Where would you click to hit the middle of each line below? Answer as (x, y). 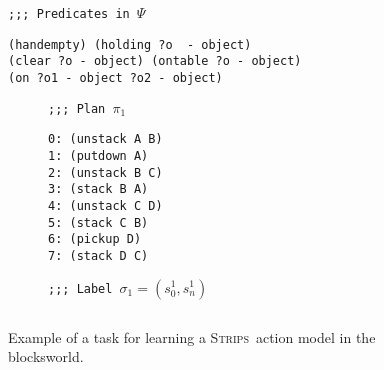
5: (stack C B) (98, 222)
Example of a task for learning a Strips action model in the (192, 336)
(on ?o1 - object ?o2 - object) (115, 77)
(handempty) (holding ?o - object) (130, 44)
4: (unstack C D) (105, 205)
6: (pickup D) (95, 239)
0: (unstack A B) (105, 139)
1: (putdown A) (98, 155)
